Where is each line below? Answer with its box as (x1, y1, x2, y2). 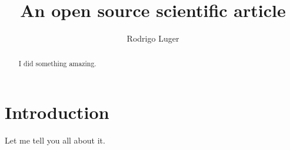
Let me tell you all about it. (5, 134, 105, 146)
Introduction (5, 100, 109, 124)
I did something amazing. (18, 58, 96, 68)
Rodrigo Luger (126, 32, 179, 45)
